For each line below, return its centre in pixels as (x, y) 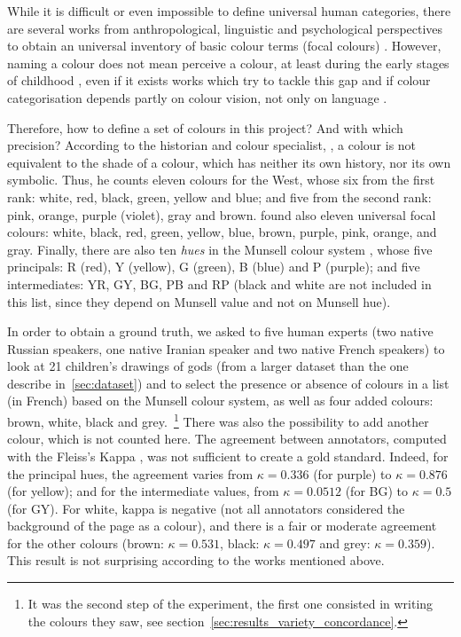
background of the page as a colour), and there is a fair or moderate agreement (222, 526)
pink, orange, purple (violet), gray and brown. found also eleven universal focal (222, 214)
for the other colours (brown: (86, 543)
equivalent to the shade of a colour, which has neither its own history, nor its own (229, 162)
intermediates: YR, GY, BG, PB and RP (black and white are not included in (219, 283)
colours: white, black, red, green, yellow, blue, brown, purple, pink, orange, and (222, 232)
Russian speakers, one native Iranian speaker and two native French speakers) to (226, 348)
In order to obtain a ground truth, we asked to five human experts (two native (220, 331)
